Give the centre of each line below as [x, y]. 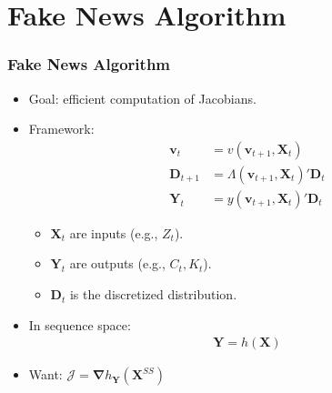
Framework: [61, 129]
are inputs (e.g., [114, 232]
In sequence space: [80, 324]
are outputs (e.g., [117, 263]
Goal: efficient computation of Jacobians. [142, 98]
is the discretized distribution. [153, 294]
